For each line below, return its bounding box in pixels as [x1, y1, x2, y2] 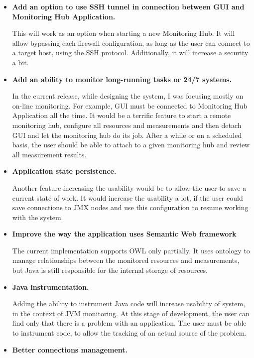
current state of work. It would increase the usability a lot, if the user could [12, 192, 243, 203]
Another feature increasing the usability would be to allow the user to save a [12, 182, 247, 193]
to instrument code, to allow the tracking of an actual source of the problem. [12, 328, 247, 338]
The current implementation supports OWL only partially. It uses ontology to [12, 245, 250, 255]
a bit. [12, 57, 29, 67]
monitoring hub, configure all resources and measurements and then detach [12, 119, 242, 130]
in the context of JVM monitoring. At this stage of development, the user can [12, 308, 250, 318]
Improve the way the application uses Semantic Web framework [12, 229, 237, 239]
